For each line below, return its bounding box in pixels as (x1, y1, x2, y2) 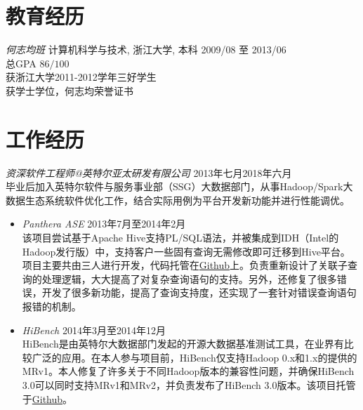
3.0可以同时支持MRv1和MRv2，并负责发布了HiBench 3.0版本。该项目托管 (22, 377, 356, 392)
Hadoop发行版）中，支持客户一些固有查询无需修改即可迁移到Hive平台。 (22, 244, 350, 258)
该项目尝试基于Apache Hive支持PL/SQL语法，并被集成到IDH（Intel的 (22, 230, 339, 244)
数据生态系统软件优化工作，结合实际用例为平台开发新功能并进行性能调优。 (6, 192, 350, 207)
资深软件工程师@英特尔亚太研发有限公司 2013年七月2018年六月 (6, 165, 292, 180)
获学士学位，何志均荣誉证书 (6, 83, 133, 98)
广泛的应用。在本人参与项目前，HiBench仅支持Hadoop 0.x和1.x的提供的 (32, 350, 357, 364)
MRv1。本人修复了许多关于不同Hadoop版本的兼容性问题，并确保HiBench (22, 364, 355, 378)
